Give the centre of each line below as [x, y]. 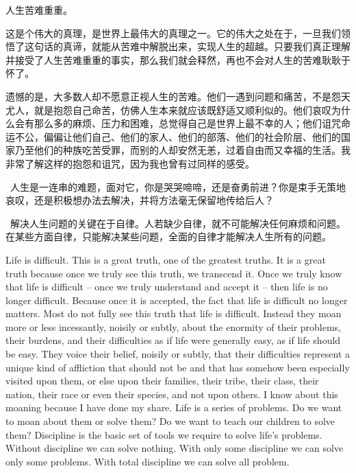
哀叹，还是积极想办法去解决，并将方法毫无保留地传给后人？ [140, 200]
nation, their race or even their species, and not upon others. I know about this [172, 394]
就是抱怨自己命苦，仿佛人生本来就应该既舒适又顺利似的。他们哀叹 [182, 109]
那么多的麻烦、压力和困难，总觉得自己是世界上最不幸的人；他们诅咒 [187, 123]
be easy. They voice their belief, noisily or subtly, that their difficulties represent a [178, 354]
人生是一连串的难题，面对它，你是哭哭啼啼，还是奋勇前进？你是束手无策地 [178, 186]
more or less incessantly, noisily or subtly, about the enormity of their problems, [174, 326]
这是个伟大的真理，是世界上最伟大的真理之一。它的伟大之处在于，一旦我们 [173, 33]
